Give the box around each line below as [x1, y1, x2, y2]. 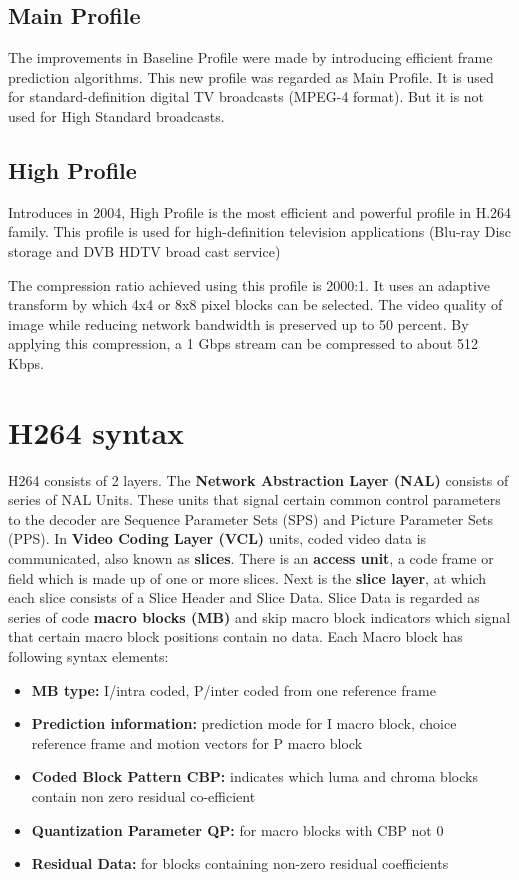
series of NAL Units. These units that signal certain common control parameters [8, 489, 501, 510]
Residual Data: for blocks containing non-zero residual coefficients [31, 853, 449, 874]
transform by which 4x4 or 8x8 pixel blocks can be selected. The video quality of [8, 294, 503, 315]
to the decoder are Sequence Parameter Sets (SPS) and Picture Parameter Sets [8, 508, 493, 529]
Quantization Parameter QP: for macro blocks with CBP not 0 [31, 819, 444, 840]
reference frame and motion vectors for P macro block [31, 732, 363, 753]
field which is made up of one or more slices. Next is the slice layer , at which [8, 567, 487, 588]
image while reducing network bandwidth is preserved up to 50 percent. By [8, 313, 469, 334]
